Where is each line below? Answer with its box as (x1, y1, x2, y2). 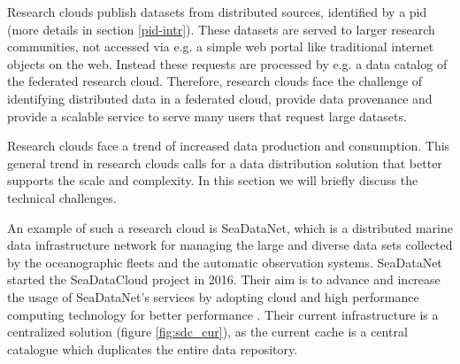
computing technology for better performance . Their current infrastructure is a (7, 305, 439, 323)
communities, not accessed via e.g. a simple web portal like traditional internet (7, 37, 434, 56)
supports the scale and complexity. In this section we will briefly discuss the (7, 171, 418, 190)
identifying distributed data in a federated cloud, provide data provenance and (7, 89, 433, 107)
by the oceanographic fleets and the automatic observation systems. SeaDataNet (7, 252, 442, 271)
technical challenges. (7, 188, 117, 206)
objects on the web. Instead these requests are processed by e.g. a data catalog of (7, 54, 448, 73)
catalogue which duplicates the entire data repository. (7, 339, 298, 358)
